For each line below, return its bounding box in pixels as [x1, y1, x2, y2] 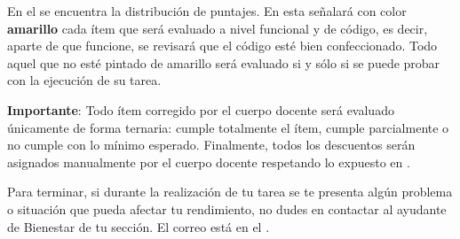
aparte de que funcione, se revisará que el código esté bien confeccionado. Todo [7, 36, 438, 55]
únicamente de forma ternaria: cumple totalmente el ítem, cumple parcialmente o [7, 118, 449, 136]
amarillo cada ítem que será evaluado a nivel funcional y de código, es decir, [7, 19, 428, 37]
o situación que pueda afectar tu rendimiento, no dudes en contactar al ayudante [7, 199, 447, 218]
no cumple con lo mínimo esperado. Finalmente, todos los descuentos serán [7, 135, 416, 154]
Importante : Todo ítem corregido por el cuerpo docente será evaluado [7, 100, 394, 119]
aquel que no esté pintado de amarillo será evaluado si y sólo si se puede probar [7, 53, 440, 72]
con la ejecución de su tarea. [7, 71, 162, 89]
